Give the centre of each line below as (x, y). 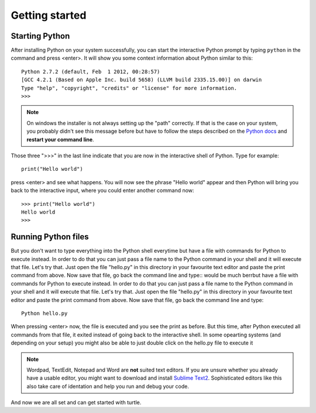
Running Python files (50, 237)
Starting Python (40, 36)
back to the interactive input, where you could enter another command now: (102, 191)
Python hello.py (44, 313)
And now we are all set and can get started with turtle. (76, 402)
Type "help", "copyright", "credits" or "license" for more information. (129, 88)
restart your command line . (60, 139)
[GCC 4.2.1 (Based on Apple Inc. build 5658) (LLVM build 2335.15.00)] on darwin (142, 80)
